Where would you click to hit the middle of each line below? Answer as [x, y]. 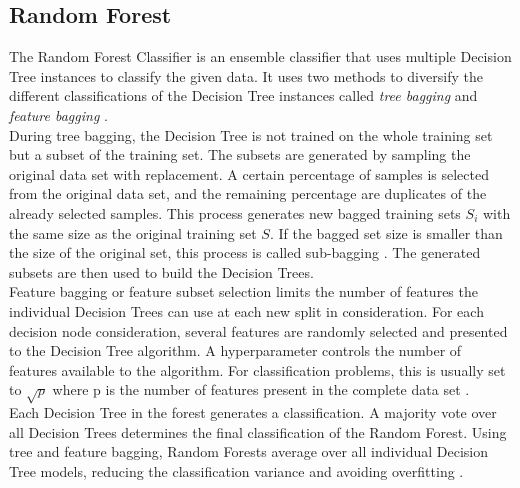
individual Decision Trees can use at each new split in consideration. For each [246, 310]
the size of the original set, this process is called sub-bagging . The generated [245, 252]
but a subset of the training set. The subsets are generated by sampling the [240, 154]
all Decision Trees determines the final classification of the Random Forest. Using [258, 431]
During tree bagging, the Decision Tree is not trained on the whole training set [251, 134]
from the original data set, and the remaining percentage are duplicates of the [248, 193]
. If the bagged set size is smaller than [386, 232]
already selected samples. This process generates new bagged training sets [235, 212]
